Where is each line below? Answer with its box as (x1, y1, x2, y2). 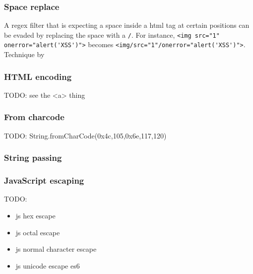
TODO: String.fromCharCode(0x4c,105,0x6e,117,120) (4, 130, 167, 140)
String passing (4, 151, 62, 164)
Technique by (4, 49, 45, 60)
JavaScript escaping (4, 174, 84, 187)
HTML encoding (4, 70, 72, 82)
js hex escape (15, 210, 56, 220)
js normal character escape (15, 244, 97, 254)
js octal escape (15, 227, 60, 237)
